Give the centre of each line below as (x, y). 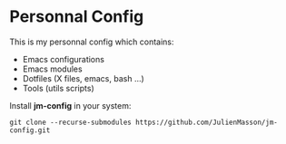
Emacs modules (53, 69)
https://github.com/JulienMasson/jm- (207, 122)
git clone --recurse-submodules (70, 122)
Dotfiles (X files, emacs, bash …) (84, 78)
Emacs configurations (63, 59)
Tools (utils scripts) (59, 88)
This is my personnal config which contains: (92, 42)
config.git (30, 130)
